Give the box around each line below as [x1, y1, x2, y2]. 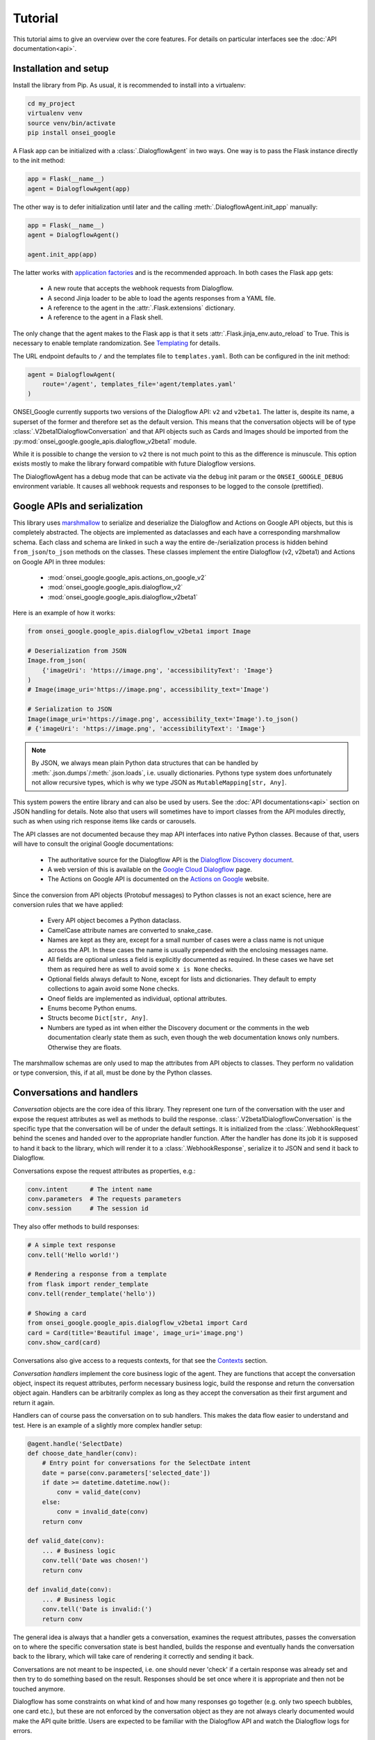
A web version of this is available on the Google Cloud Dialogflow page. [47, 865, 253, 873]
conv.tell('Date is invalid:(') [42, 1605, 153, 1613]
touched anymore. [12, 1684, 65, 1693]
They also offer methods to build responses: [12, 1222, 140, 1231]
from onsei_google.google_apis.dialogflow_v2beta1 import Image [27, 627, 251, 635]
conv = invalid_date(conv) [56, 1508, 149, 1516]
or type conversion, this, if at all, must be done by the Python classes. [12, 1068, 212, 1077]
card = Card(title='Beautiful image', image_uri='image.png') [27, 1329, 244, 1336]
